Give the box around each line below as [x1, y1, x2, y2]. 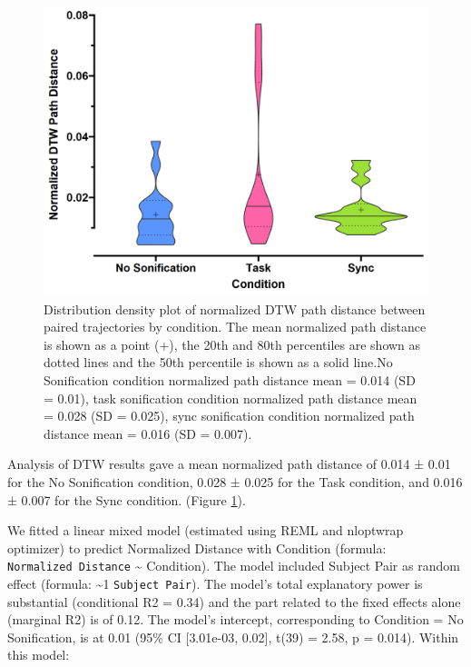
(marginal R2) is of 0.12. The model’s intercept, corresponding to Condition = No [7, 610, 464, 629]
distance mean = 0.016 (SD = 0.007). [44, 423, 252, 443]
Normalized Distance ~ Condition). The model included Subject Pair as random [7, 556, 460, 575]
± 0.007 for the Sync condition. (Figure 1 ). [7, 490, 246, 509]
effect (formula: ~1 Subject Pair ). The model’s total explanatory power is [7, 573, 423, 592]
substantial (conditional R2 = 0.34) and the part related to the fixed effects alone [7, 592, 461, 611]
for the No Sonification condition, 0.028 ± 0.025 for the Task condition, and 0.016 [7, 472, 463, 491]
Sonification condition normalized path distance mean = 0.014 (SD [44, 370, 416, 389]
